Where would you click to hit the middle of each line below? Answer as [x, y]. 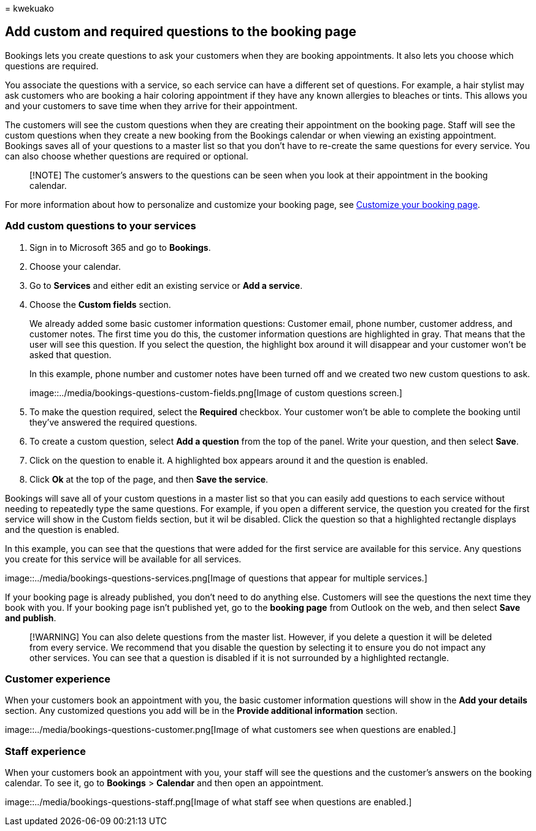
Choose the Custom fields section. [100, 304]
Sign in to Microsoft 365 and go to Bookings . [120, 247]
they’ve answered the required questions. [113, 422]
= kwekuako [29, 8]
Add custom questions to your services [101, 226]
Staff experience [45, 751]
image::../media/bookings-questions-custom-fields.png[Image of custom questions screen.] [216, 393]
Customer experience [58, 679]
